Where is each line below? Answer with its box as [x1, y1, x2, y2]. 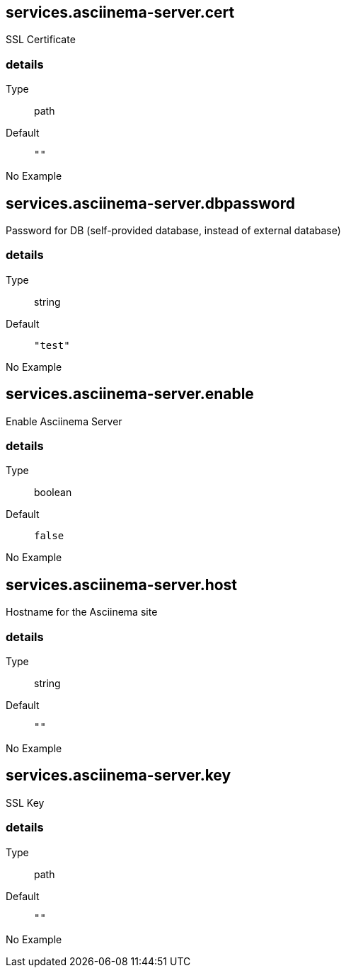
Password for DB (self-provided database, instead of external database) [6, 224, 341, 237]
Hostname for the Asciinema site [6, 606, 158, 618]
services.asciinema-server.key [6, 766, 231, 785]
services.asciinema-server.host [6, 575, 238, 594]
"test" [34, 339, 70, 351]
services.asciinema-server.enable [6, 385, 254, 403]
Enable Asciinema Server [6, 415, 122, 427]
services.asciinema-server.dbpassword [6, 194, 296, 212]
